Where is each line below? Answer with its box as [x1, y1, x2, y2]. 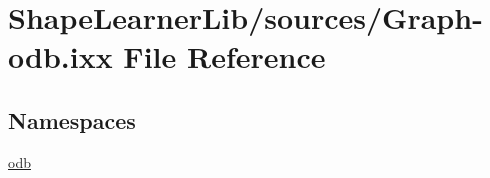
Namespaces [8, 104, 136, 135]
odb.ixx [8, 36, 113, 77]
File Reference [123, 36, 326, 77]
